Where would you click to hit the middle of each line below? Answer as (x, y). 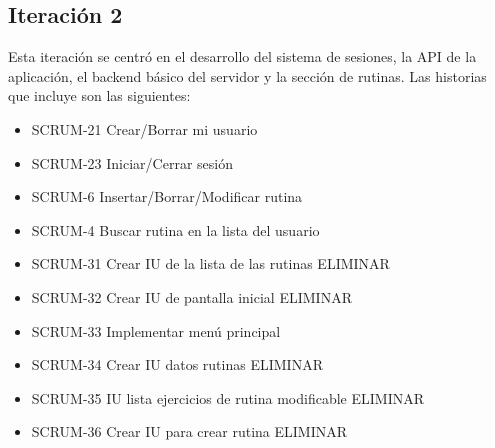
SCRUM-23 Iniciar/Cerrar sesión (132, 162)
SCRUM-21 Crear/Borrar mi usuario (144, 128)
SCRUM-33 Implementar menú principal (156, 330)
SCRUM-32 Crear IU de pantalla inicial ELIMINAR (191, 296)
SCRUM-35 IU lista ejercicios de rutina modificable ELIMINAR (228, 397)
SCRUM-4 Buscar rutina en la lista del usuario (175, 229)
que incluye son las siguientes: (99, 95)
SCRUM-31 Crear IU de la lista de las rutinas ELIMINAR (210, 263)
